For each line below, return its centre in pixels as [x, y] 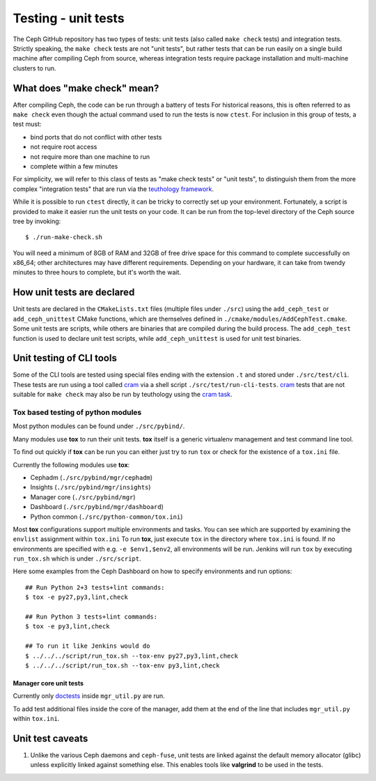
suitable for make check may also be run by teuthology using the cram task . [123, 395]
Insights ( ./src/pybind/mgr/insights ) [91, 487]
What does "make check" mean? [86, 88]
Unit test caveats [50, 738]
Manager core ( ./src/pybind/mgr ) [83, 497]
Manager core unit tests [48, 683]
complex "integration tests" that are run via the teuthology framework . [113, 189]
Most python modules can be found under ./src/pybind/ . [99, 426]
